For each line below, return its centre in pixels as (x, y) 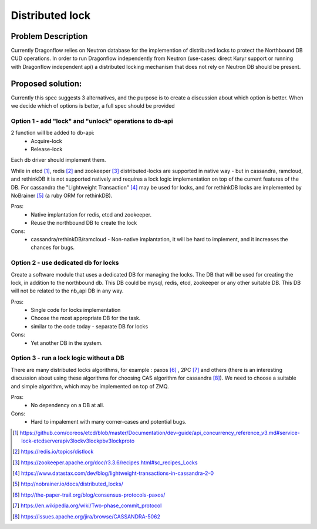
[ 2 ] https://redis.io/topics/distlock (53, 452)
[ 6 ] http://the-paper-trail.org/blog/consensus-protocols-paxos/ (89, 495)
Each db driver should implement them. (58, 160)
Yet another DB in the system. (67, 343)
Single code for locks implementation (76, 310)
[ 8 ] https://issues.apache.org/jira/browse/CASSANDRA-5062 (87, 516)
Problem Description (49, 36)
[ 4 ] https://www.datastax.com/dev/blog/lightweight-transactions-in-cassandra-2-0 (113, 473)
